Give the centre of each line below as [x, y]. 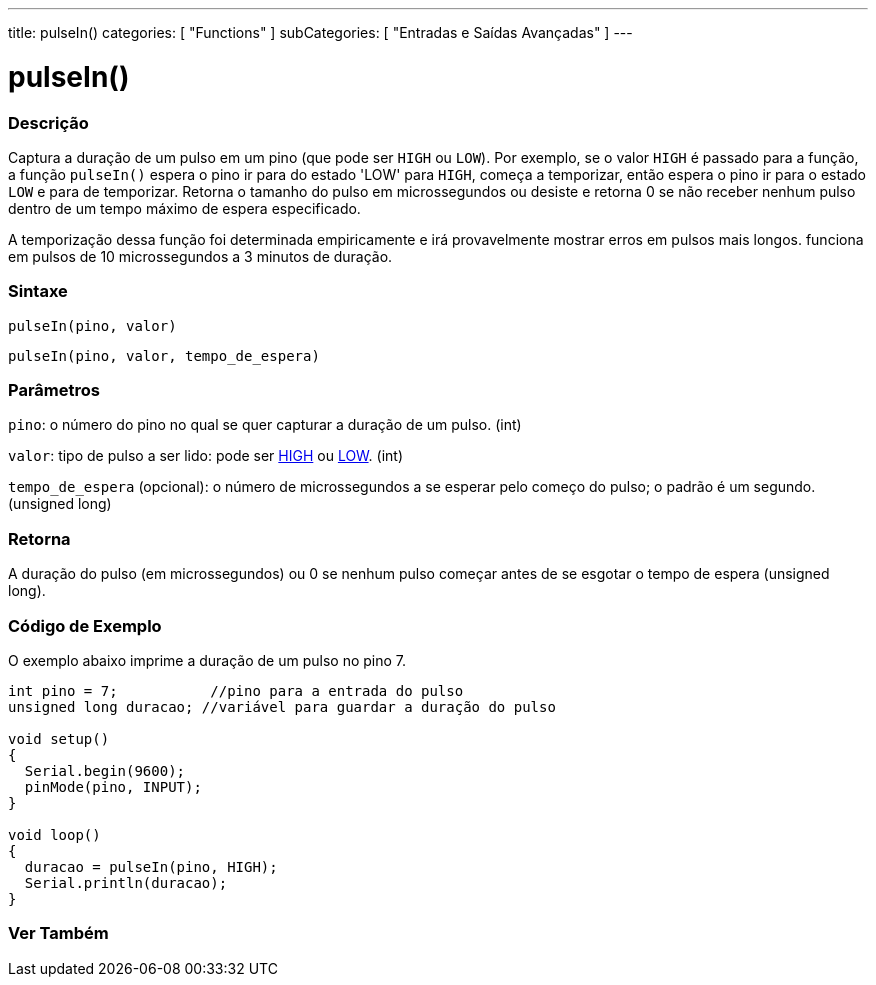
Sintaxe [38, 291]
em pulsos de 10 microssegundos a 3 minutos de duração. [200, 256]
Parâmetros [54, 390]
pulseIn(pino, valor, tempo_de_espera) [164, 355]
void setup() [59, 738]
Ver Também [58, 933]
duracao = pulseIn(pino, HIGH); [151, 866]
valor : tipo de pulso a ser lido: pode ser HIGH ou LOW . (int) [206, 456]
